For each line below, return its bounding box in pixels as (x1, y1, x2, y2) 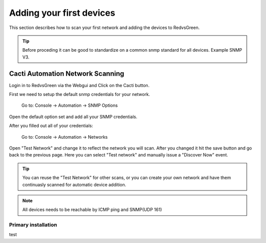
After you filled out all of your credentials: (9, 123, 94, 129)
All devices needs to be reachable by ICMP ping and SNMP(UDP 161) (22, 207, 162, 213)
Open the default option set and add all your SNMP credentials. (9, 114, 137, 120)
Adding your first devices (9, 7, 115, 18)
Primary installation (9, 221, 58, 228)
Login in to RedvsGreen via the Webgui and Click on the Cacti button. (9, 82, 150, 88)
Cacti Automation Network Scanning (9, 69, 125, 78)
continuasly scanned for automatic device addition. (22, 182, 127, 187)
